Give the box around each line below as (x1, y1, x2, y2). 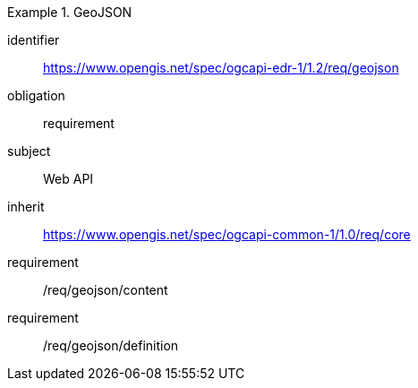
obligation (7, 88, 65, 103)
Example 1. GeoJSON (7, 4, 132, 20)
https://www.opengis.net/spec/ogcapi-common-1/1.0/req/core (43, 227, 411, 242)
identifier (7, 32, 60, 47)
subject (7, 143, 51, 159)
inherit (7, 199, 45, 214)
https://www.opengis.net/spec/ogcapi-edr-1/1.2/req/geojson (43, 60, 399, 75)
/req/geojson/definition (43, 338, 179, 353)
